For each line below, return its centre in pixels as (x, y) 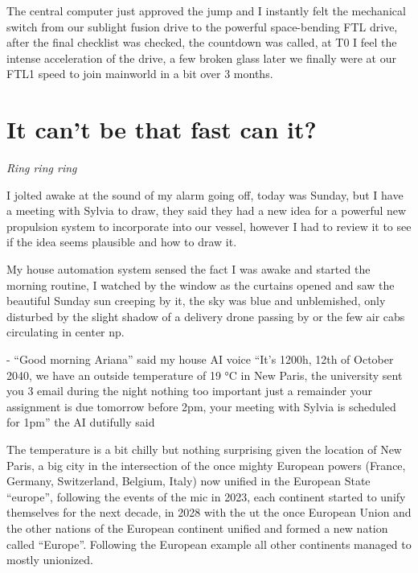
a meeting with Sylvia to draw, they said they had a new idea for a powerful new (207, 210)
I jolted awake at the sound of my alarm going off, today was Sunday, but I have (205, 194)
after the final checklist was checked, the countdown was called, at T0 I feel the (202, 42)
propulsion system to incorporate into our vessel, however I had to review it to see (209, 226)
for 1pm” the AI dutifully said (81, 422)
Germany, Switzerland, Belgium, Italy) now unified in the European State (189, 481)
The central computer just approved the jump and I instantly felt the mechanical (206, 10)
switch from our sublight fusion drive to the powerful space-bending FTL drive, (202, 26)
